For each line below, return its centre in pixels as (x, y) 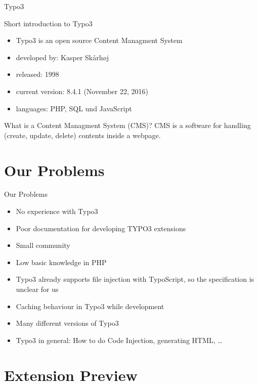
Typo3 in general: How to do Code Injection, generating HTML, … (119, 340)
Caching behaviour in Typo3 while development (90, 306)
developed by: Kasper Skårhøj (62, 57)
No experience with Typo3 (57, 211)
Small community (43, 245)
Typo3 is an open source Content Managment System (99, 40)
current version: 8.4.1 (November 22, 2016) (82, 91)
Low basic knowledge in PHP (61, 262)
